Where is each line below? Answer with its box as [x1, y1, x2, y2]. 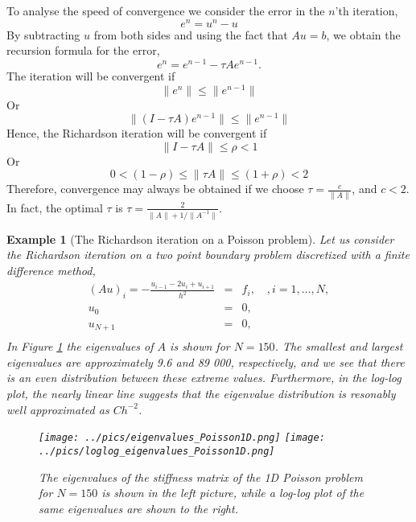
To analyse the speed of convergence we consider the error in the [6, 2, 325, 18]
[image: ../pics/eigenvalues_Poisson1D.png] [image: [39, 432, 325, 444]
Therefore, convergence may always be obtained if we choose [6, 180, 304, 197]
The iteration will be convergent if [6, 67, 175, 84]
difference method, [6, 261, 96, 278]
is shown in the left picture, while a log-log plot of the [101, 484, 365, 501]
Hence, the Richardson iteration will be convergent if [6, 125, 267, 142]
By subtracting [6, 26, 80, 43]
